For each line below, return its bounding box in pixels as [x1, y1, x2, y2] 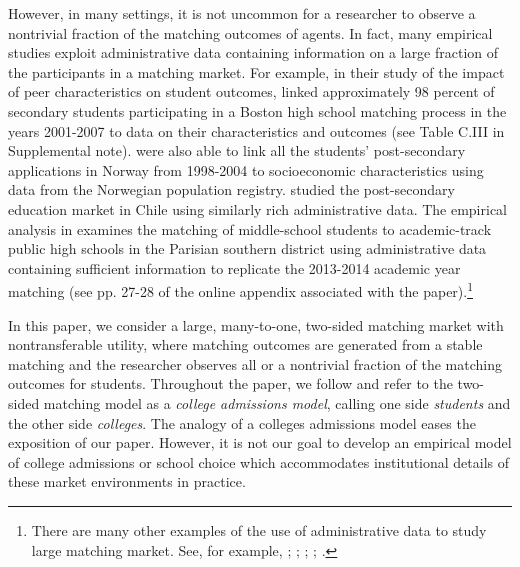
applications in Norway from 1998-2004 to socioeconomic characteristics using [8, 159, 484, 180]
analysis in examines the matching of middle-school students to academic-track [8, 218, 492, 239]
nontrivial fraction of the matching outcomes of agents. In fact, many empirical [8, 22, 493, 43]
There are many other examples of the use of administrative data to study [31, 519, 487, 540]
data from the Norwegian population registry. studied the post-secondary [8, 179, 455, 200]
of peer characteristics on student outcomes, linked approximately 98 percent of [8, 81, 495, 102]
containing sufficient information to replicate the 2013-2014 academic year [8, 257, 461, 278]
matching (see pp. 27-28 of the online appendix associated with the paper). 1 [8, 278, 474, 301]
